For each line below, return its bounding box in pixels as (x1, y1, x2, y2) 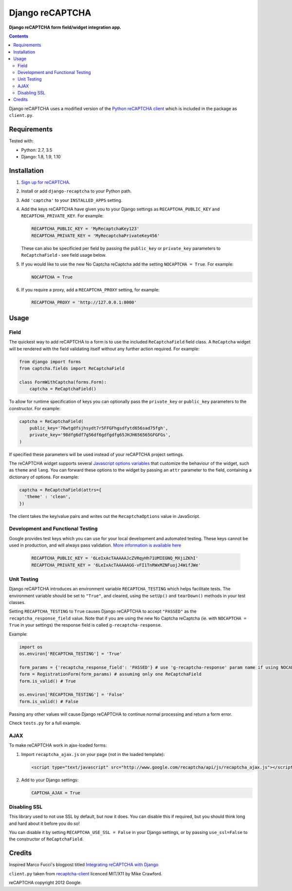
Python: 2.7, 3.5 (21, 147, 53, 153)
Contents (9, 33, 29, 39)
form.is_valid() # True (19, 678, 76, 684)
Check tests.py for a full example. (9, 720, 81, 726)
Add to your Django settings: (21, 777, 79, 783)
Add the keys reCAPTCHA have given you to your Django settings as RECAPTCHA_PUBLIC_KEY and (21, 206, 220, 212)
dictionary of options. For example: (9, 474, 79, 480)
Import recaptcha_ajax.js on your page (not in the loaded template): (21, 751, 165, 757)
